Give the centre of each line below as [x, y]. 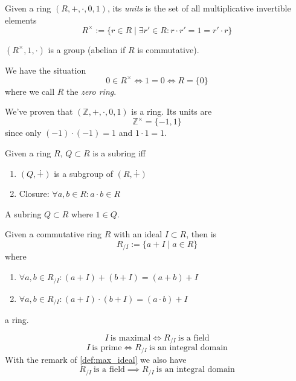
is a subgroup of [83, 173]
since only [23, 133]
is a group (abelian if [87, 49]
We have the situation [46, 70]
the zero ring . [92, 91]
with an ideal [138, 234]
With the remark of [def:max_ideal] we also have [96, 360]
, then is [201, 234]
